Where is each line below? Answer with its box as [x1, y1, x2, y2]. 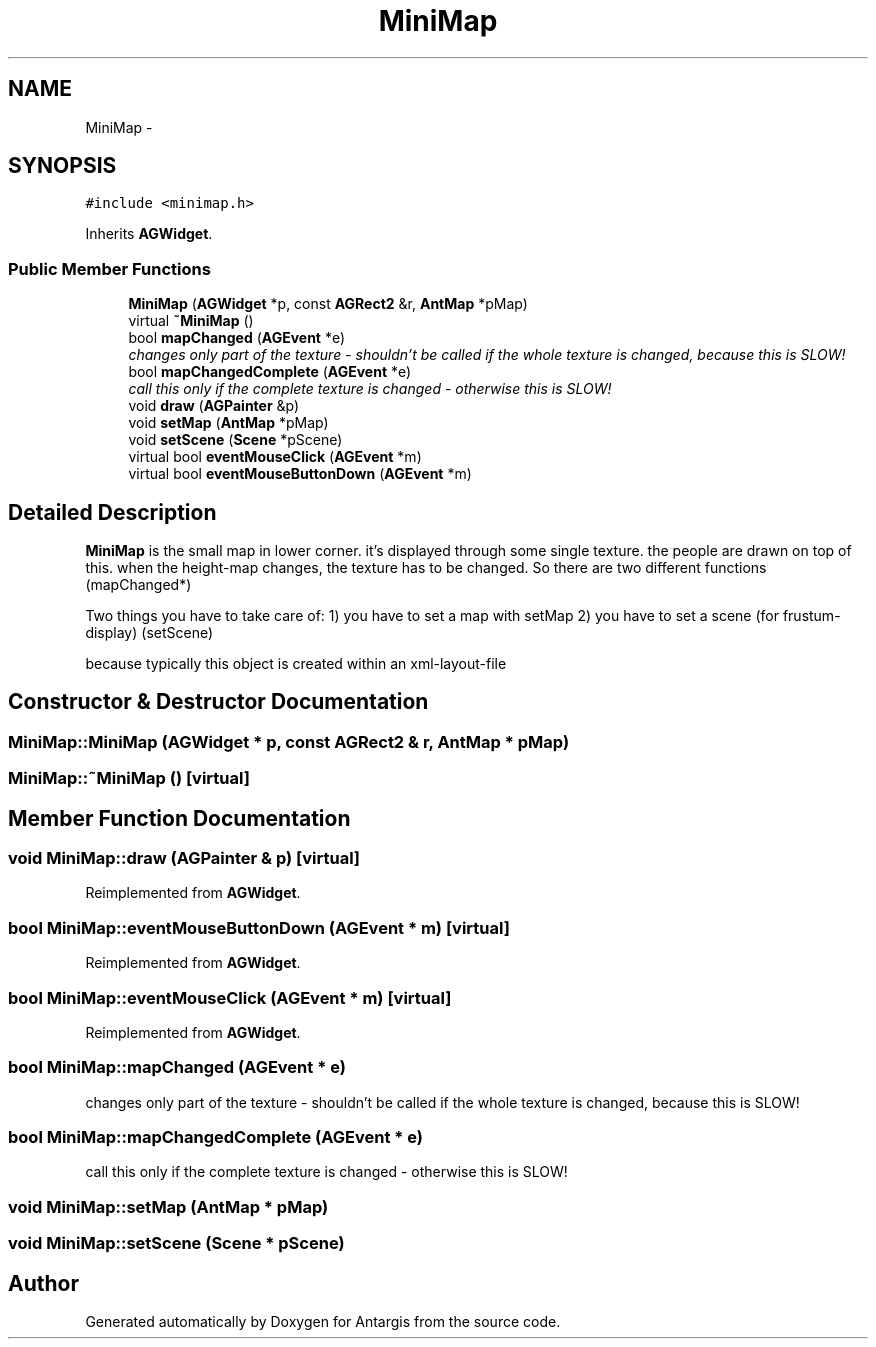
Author [8, 1270, 79, 1296]
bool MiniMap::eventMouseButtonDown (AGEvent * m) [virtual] [8, 917, 510, 938]
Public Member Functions [8, 258, 211, 279]
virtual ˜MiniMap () [128, 312, 254, 330]
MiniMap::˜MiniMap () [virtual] [8, 768, 250, 789]
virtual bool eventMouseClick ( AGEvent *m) [128, 448, 422, 466]
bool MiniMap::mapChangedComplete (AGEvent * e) [8, 1127, 424, 1148]
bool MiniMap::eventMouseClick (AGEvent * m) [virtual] [8, 987, 452, 1008]
